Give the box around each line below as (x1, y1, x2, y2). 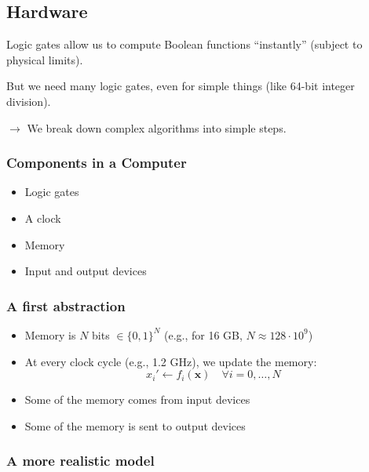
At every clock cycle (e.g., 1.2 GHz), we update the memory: (24, 353, 317, 369)
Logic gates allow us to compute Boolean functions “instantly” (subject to (6, 36, 363, 53)
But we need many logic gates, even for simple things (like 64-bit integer (6, 78, 355, 94)
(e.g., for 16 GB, (163, 326, 243, 343)
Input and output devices (24, 263, 147, 279)
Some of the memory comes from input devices (24, 391, 250, 408)
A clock (24, 209, 61, 226)
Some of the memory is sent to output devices (24, 417, 246, 434)
